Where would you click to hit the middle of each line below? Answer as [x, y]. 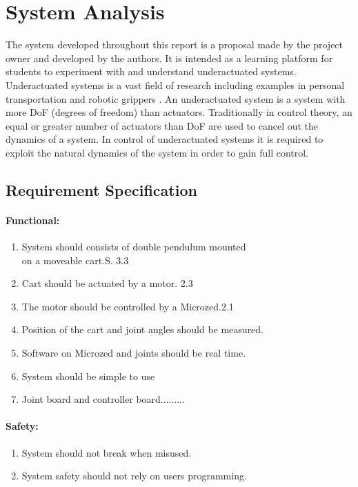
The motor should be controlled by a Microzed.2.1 [128, 306]
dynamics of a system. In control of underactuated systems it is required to [165, 139]
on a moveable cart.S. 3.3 [75, 260]
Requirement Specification [101, 189]
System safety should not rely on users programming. [134, 476]
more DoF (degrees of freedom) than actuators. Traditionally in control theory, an [179, 112]
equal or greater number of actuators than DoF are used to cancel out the [162, 125]
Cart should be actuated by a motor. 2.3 [107, 283]
